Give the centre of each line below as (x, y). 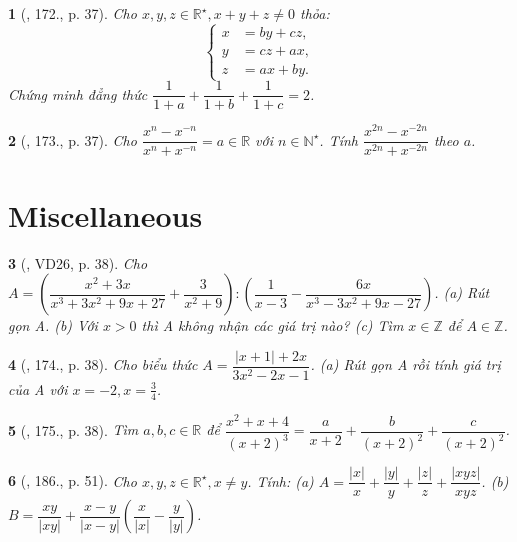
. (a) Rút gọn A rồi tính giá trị (405, 364)
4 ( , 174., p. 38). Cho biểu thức (103, 364)
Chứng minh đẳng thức (78, 93)
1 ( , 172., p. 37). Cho (72, 13)
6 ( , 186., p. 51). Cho (72, 480)
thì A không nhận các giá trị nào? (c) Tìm (272, 325)
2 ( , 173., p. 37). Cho (72, 139)
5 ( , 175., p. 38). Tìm (73, 429)
